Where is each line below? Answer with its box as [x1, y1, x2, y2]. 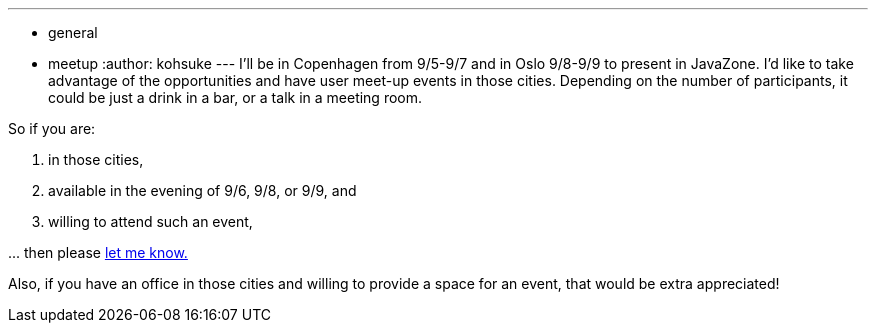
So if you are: [8, 120, 96, 137]
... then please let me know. [8, 244, 188, 261]
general [48, 24, 98, 41]
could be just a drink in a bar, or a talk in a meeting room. [48, 89, 423, 106]
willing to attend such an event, [48, 213, 253, 230]
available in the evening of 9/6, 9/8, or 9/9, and [48, 182, 357, 199]
